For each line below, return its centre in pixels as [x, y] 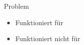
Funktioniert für [39, 22]
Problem [17, 6]
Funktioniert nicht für [48, 38]
